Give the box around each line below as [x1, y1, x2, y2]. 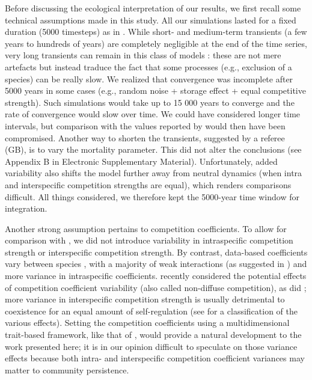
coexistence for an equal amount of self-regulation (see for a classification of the [5, 304, 298, 317]
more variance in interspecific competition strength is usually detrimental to [5, 293, 285, 305]
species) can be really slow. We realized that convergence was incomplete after [5, 72, 293, 85]
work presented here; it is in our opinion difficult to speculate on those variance [5, 340, 298, 352]
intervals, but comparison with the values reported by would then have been [5, 119, 286, 132]
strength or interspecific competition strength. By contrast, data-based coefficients [5, 245, 308, 258]
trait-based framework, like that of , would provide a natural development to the [5, 328, 302, 341]
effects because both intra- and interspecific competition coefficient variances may [5, 352, 305, 364]
